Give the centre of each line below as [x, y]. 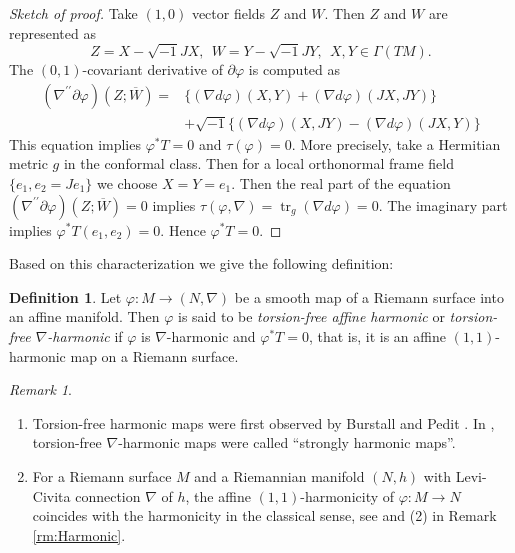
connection [108, 495]
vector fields [228, 13]
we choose [127, 182]
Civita [51, 495]
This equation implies [75, 143]
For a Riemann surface [102, 475]
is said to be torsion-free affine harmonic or [311, 316]
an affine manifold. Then [84, 316]
